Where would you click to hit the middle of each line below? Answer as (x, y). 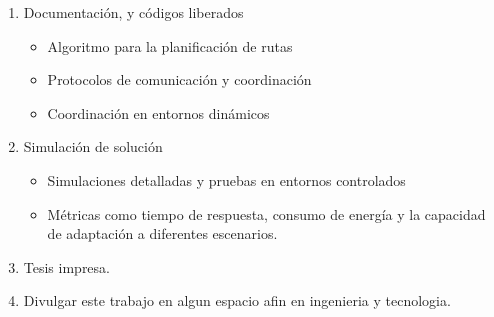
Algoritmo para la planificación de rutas (170, 45)
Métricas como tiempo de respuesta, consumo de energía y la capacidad (266, 213)
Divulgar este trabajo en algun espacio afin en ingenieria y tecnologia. (237, 300)
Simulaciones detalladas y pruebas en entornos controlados (226, 179)
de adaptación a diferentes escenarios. (162, 233)
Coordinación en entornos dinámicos (158, 112)
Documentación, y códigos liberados (133, 12)
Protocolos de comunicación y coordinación (179, 79)
